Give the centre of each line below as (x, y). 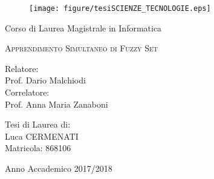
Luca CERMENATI (42, 136)
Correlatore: (27, 92)
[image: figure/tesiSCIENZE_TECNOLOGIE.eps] (120, 8)
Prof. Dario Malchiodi (45, 80)
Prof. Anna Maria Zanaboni (57, 104)
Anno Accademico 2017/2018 (59, 168)
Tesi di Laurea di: (38, 124)
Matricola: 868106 (38, 148)
